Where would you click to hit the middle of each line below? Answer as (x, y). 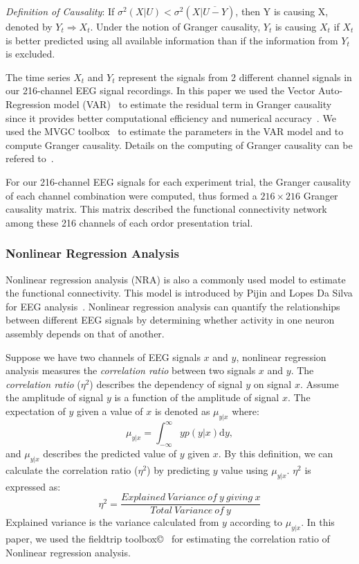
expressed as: (33, 486)
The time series (38, 77)
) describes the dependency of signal (166, 384)
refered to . (30, 158)
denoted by (29, 26)
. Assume (319, 384)
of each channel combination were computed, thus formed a (131, 195)
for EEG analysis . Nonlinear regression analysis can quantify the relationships (173, 306)
